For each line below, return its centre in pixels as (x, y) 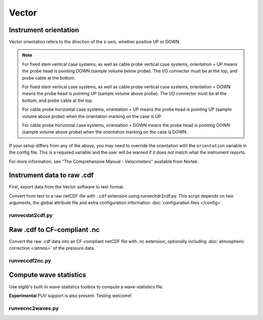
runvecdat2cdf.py (31, 215)
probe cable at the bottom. (49, 78)
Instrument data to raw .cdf (51, 175)
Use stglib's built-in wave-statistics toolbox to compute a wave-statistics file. (86, 287)
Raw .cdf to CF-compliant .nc (54, 230)
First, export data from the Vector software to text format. (66, 187)
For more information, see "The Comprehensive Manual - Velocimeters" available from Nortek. (104, 161)
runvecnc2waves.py (34, 308)
